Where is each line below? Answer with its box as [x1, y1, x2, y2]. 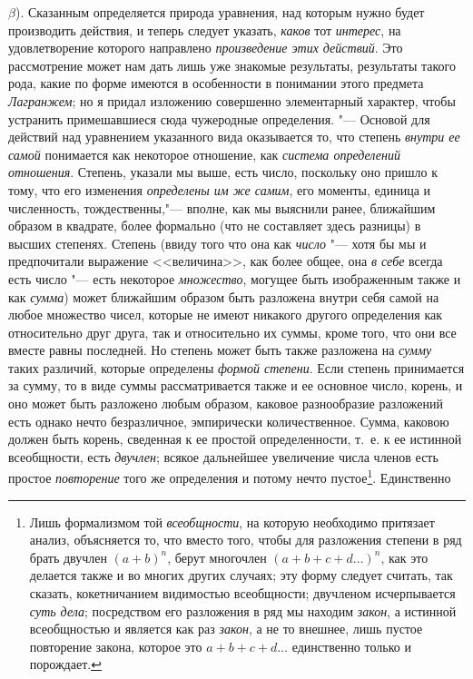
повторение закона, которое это [29, 636, 202, 655]
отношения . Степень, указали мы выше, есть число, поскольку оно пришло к [8, 162, 438, 182]
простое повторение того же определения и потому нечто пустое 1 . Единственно [8, 466, 451, 487]
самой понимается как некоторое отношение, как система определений [8, 144, 400, 163]
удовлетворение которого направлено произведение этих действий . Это [8, 38, 403, 57]
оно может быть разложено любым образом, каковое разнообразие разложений [8, 394, 443, 413]
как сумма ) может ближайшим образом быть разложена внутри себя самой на [8, 287, 439, 306]
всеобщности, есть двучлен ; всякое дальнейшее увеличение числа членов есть [8, 447, 439, 466]
